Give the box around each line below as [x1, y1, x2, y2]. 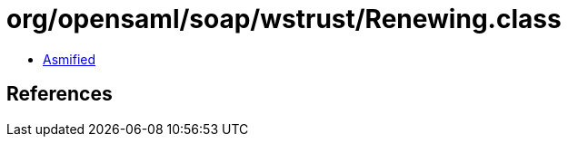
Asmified [43, 51, 96, 67]
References [6, 82, 113, 106]
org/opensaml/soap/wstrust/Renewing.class [6, 4, 562, 34]
